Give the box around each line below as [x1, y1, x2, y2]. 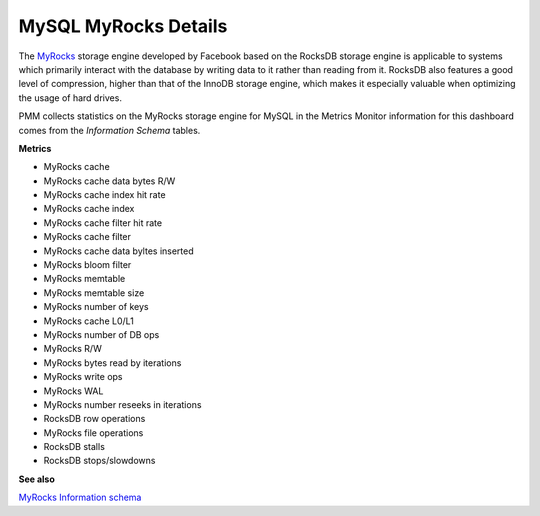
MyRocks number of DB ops [43, 328, 160, 340]
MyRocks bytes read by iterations [43, 356, 182, 369]
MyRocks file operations [43, 426, 144, 439]
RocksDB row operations [43, 413, 146, 425]
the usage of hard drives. [18, 91, 122, 104]
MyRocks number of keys [43, 301, 149, 313]
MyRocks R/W [43, 343, 102, 355]
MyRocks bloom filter [43, 259, 132, 271]
